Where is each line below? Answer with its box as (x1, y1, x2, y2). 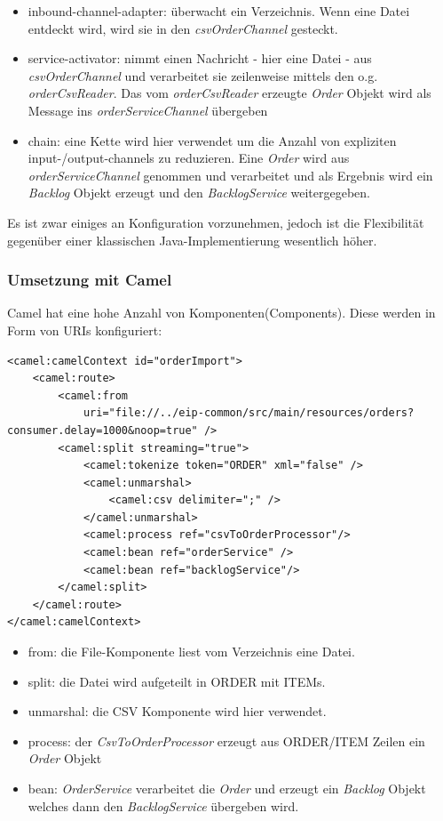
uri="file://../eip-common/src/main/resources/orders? (83, 406, 415, 420)
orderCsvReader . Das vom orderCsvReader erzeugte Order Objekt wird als (28, 84, 431, 102)
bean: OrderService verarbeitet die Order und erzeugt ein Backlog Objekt (28, 779, 426, 797)
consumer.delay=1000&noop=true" (7, 423, 198, 437)
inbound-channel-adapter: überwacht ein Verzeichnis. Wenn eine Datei (28, 2, 410, 20)
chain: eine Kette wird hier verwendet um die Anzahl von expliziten (28, 131, 397, 149)
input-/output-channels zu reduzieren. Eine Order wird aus (28, 149, 350, 167)
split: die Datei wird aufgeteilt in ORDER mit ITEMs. (28, 672, 326, 690)
